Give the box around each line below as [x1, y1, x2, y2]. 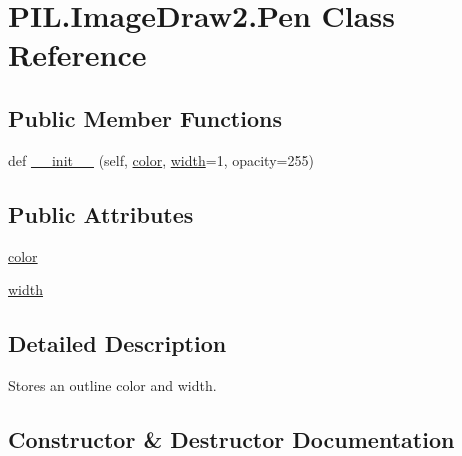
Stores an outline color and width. [8, 374, 217, 395]
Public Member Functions [8, 102, 282, 133]
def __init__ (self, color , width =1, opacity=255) [8, 149, 314, 170]
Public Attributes [8, 198, 194, 229]
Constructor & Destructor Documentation [8, 423, 455, 454]
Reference [8, 34, 147, 75]
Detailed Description [8, 328, 227, 359]
